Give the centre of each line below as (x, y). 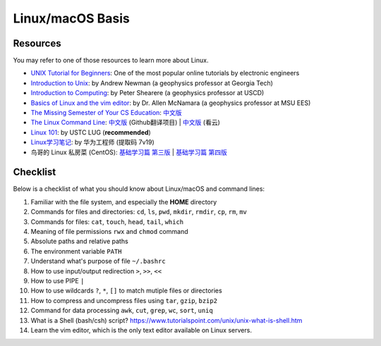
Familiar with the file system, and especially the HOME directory (124, 202)
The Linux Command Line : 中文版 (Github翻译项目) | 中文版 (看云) (125, 123)
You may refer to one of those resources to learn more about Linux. (111, 61)
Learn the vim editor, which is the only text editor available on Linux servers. (141, 330)
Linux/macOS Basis (71, 18)
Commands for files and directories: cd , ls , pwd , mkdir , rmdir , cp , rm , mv (139, 212)
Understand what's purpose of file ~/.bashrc (98, 261)
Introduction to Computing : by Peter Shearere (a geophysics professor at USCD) (147, 93)
